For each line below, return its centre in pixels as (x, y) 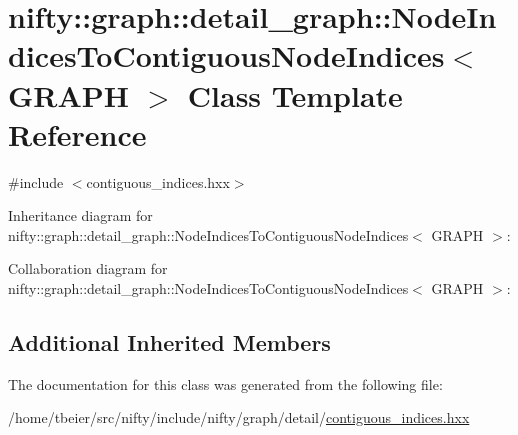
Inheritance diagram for (80, 215)
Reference (77, 133)
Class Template (295, 94)
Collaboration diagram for (88, 268)
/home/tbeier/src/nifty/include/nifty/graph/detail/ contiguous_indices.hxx (239, 417)
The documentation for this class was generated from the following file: (225, 383)
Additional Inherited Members (169, 342)
